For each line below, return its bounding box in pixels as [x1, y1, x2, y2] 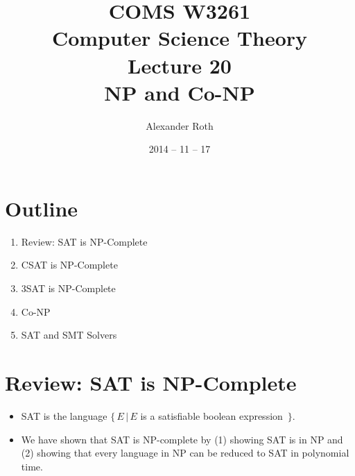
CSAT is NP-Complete [21, 257, 118, 272]
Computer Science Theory [51, 24, 308, 52]
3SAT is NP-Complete [21, 281, 116, 295]
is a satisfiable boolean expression [140, 408, 283, 423]
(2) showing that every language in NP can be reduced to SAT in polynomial [21, 445, 349, 460]
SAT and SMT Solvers [21, 328, 117, 342]
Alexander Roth [146, 118, 214, 133]
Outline [5, 194, 78, 222]
